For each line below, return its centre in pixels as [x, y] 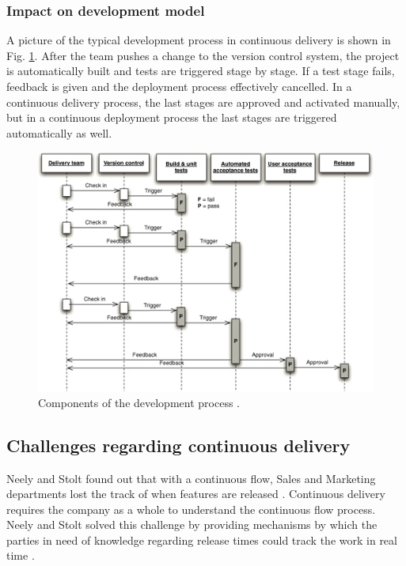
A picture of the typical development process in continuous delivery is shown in [199, 40]
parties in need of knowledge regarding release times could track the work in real [202, 540]
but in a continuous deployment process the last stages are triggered [172, 117]
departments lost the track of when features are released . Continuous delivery [196, 494]
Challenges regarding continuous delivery [178, 445]
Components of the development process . [139, 402]
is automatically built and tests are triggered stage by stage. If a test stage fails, [201, 71]
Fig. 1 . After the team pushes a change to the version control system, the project [203, 55]
